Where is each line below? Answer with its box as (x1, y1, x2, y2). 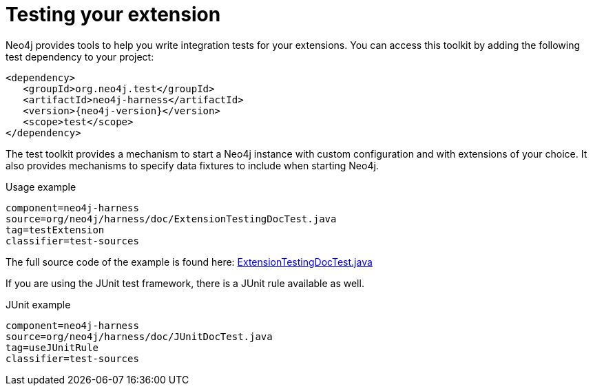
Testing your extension (6, 3, 221, 26)
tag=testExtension (6, 224, 105, 235)
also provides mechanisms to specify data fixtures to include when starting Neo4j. (6, 159, 379, 171)
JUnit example (6, 298, 71, 310)
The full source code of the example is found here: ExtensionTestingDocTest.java (6, 255, 373, 268)
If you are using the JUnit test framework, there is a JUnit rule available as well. (6, 277, 364, 289)
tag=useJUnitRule (6, 341, 98, 353)
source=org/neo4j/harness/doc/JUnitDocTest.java (6, 330, 273, 342)
